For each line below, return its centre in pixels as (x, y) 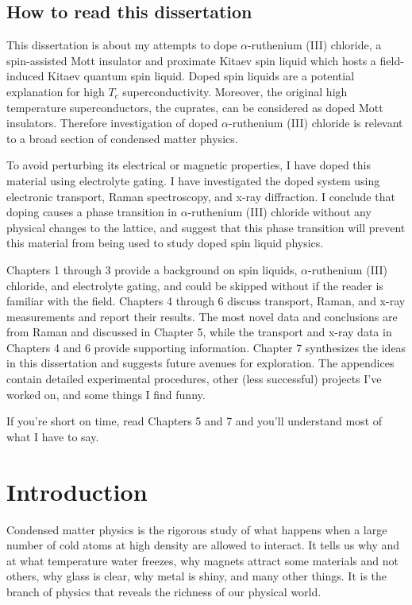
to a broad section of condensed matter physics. (122, 138)
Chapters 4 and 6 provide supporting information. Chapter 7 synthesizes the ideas (206, 347)
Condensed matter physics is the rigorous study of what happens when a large (197, 529)
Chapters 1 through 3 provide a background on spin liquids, (152, 269)
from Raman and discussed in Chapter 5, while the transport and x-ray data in (199, 332)
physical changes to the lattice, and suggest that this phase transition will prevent (206, 227)
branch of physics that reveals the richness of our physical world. (164, 591)
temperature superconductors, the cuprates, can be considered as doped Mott (195, 107)
